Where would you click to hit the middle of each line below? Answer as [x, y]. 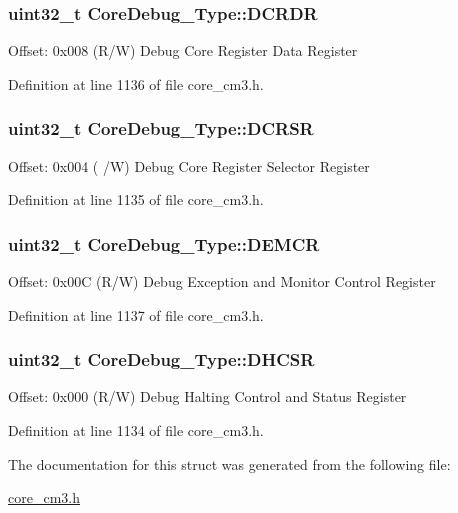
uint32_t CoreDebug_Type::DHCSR [161, 359]
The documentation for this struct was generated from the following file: [229, 463]
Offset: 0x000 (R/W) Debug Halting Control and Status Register [207, 396]
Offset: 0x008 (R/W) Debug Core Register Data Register [183, 50]
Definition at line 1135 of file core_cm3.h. [136, 199]
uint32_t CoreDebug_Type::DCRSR [161, 128]
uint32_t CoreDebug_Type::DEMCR [164, 243]
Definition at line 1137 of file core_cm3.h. [136, 314]
